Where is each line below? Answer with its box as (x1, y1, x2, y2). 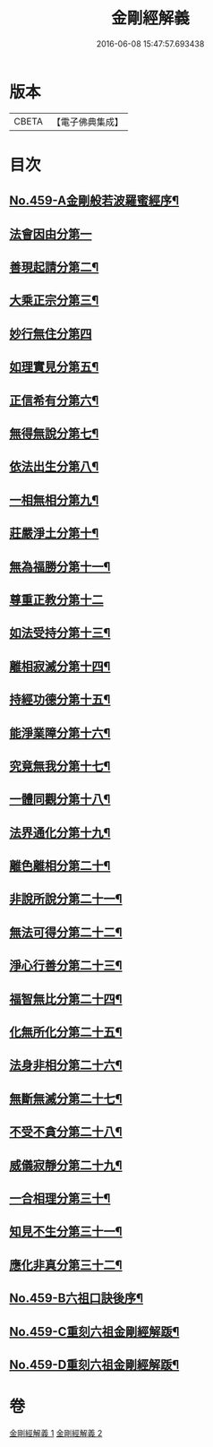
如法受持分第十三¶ (9, 625, 111, 641)
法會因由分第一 (9, 226, 92, 242)
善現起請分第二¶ (9, 260, 99, 275)
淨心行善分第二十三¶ (9, 958, 123, 973)
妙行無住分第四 (9, 326, 92, 341)
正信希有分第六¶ (9, 392, 99, 408)
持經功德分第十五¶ (9, 692, 111, 708)
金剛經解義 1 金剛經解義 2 (9, 1427, 103, 1438)
